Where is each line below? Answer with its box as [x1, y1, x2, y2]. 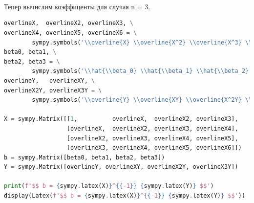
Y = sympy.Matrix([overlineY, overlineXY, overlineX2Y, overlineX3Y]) [4, 163, 238, 171]
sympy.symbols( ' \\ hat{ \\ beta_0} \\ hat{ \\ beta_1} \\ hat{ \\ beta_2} [32, 68, 249, 75]
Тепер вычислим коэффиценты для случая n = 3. [4, 1, 150, 11]
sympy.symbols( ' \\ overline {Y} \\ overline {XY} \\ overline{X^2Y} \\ [32, 96, 253, 104]
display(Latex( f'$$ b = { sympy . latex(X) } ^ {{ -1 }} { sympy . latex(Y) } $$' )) [4, 192, 246, 200]
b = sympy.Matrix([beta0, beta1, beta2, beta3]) [4, 154, 165, 161]
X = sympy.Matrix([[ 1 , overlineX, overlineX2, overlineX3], [4, 115, 238, 123]
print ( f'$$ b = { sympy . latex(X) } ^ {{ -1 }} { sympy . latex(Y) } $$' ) [4, 182, 214, 190]
